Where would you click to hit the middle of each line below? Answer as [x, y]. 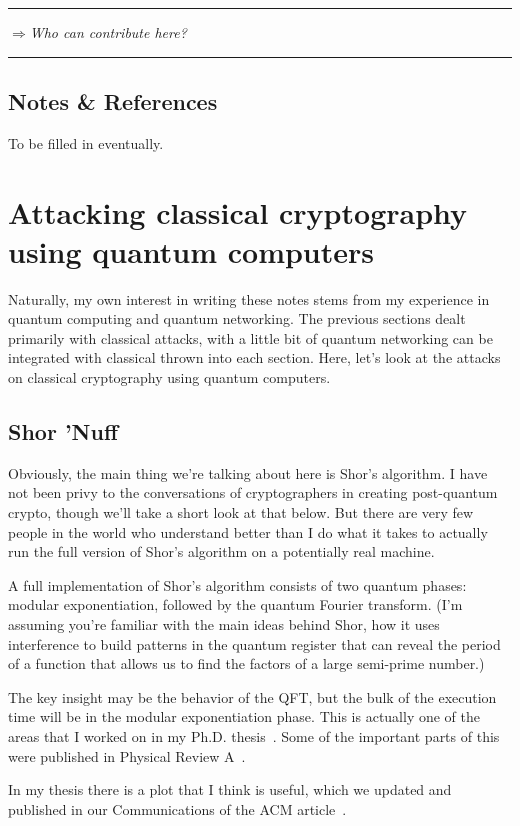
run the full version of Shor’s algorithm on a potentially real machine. [221, 551]
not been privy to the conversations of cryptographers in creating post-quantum [253, 492]
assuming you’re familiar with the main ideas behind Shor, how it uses [224, 624]
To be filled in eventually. [86, 142]
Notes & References [113, 100]
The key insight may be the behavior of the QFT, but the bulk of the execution [252, 696]
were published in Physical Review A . [127, 755]
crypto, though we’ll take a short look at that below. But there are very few [241, 512]
